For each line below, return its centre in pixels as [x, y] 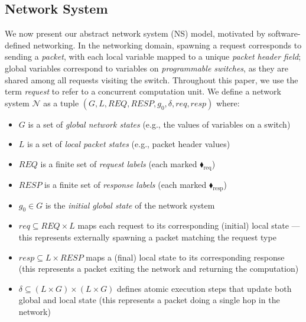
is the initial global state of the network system [130, 205]
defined [18, 45]
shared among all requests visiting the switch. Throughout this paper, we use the [152, 79]
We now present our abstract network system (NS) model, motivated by [135, 33]
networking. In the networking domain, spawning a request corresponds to [167, 45]
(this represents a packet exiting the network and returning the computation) [159, 269]
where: [228, 103]
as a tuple [61, 103]
